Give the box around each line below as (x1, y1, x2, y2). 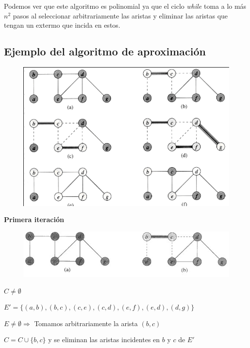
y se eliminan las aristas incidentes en (48, 334, 160, 345)
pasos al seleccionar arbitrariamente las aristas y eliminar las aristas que (13, 10, 228, 20)
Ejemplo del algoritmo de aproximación (4, 44, 206, 59)
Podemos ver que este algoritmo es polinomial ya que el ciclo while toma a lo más (4, 1, 247, 11)
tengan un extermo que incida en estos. (4, 20, 120, 30)
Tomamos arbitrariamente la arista (34, 318, 138, 328)
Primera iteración (4, 214, 64, 225)
